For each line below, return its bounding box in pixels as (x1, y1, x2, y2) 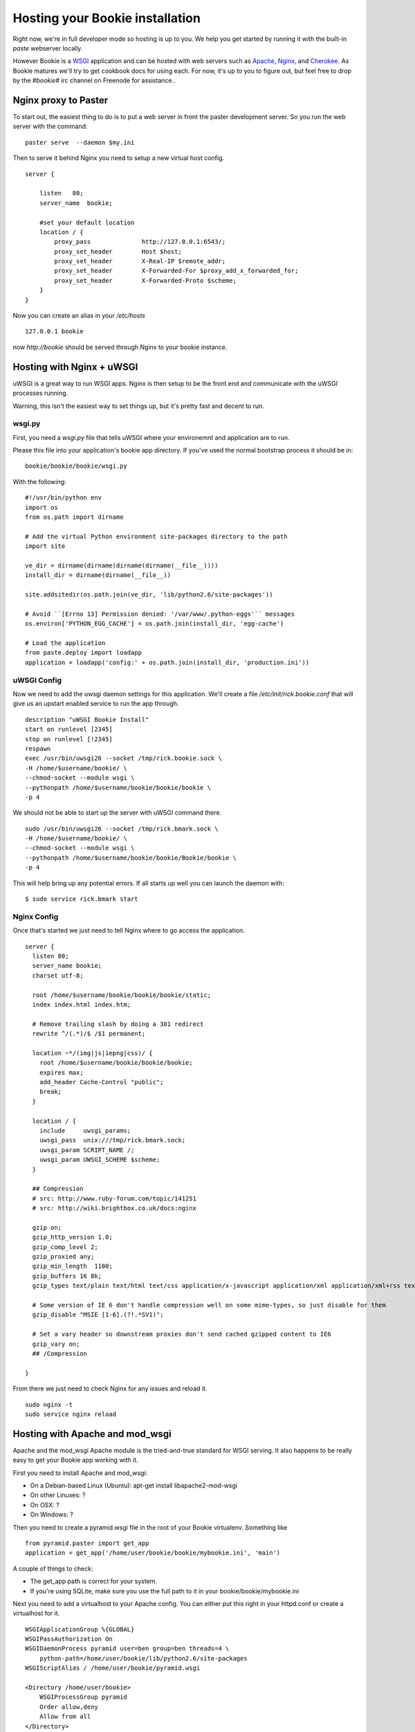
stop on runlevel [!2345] (25, 735, 113, 743)
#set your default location (39, 218, 135, 227)
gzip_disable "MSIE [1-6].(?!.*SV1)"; (32, 1311, 164, 1319)
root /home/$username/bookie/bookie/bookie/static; (32, 991, 211, 999)
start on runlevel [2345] (25, 725, 113, 734)
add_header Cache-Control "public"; (39, 1078, 164, 1086)
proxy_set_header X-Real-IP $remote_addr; (54, 257, 226, 265)
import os (25, 503, 58, 511)
